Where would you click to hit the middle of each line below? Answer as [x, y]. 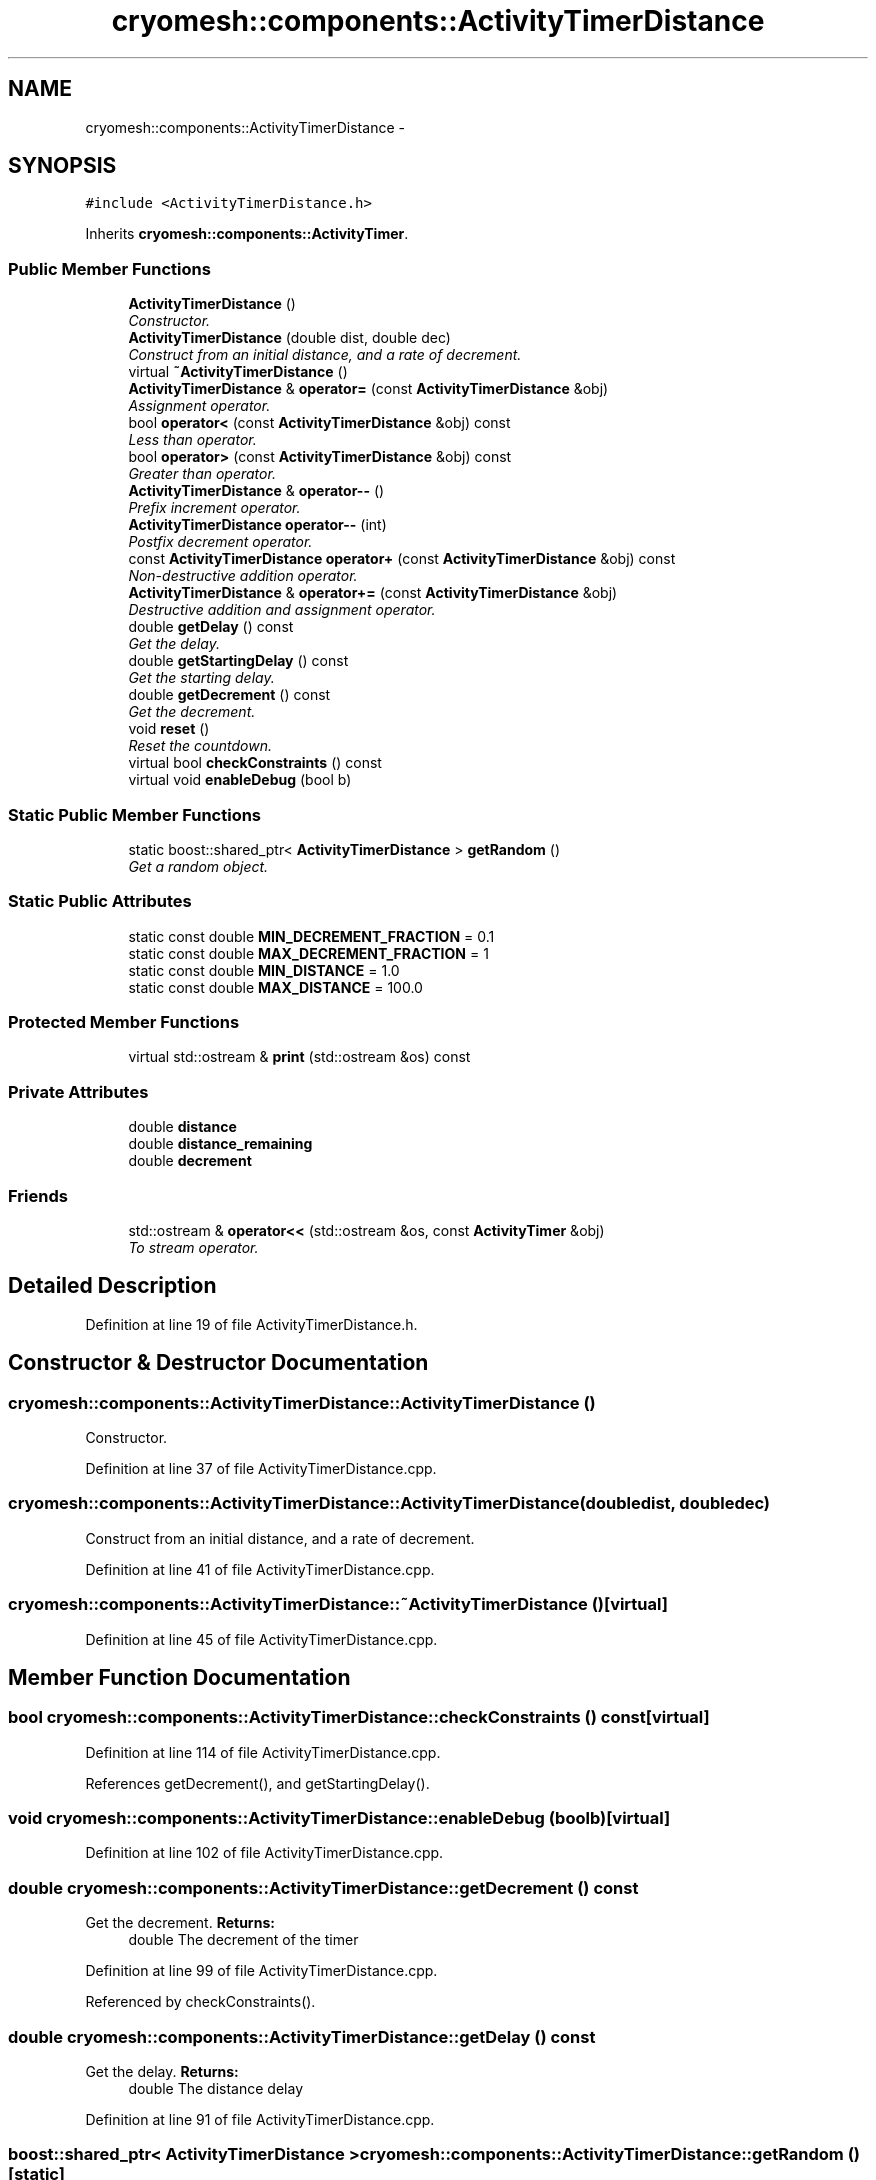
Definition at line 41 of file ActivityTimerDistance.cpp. [260, 1569]
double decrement [190, 1161]
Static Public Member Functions [135, 814]
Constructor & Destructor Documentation [218, 1363]
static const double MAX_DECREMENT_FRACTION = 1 [308, 953]
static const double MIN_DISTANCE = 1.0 [264, 970]
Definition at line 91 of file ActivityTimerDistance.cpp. [260, 2119]
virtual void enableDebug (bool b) [240, 780]
